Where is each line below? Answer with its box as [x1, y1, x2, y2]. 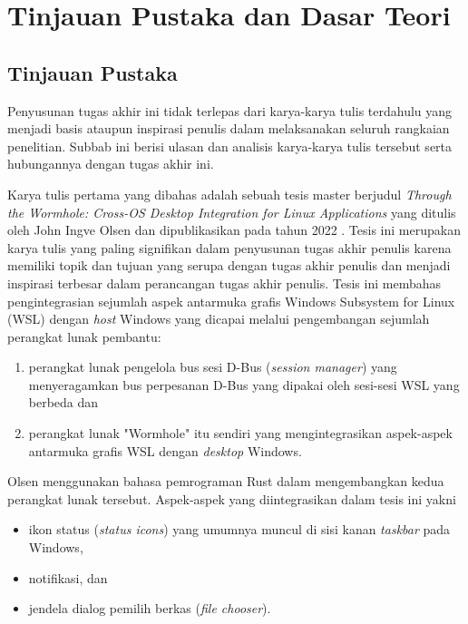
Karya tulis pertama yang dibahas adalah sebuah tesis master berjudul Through [7, 184, 452, 203]
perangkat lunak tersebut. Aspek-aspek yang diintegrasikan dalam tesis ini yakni [7, 489, 456, 508]
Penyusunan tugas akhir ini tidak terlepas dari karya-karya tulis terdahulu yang [7, 101, 453, 120]
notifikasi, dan [28, 568, 108, 587]
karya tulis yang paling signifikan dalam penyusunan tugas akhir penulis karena [7, 238, 452, 257]
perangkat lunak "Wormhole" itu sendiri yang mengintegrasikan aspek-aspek [28, 424, 453, 443]
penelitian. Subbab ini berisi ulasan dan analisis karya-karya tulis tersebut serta [7, 136, 453, 155]
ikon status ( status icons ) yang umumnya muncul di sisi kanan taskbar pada [28, 520, 451, 539]
